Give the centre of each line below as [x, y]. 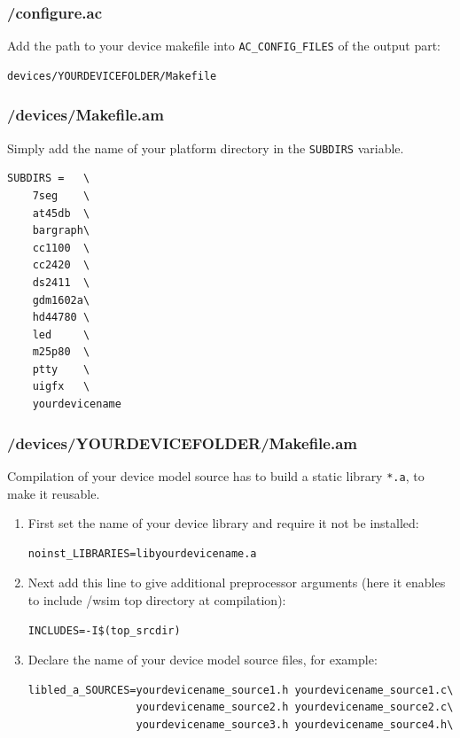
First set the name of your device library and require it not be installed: [223, 523]
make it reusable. [54, 493]
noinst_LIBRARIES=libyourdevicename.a [142, 553]
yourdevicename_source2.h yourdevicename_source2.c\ [295, 707]
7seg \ [61, 195]
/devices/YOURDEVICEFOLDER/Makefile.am [182, 443]
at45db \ [61, 213]
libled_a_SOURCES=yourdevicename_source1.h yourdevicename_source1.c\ [241, 690]
